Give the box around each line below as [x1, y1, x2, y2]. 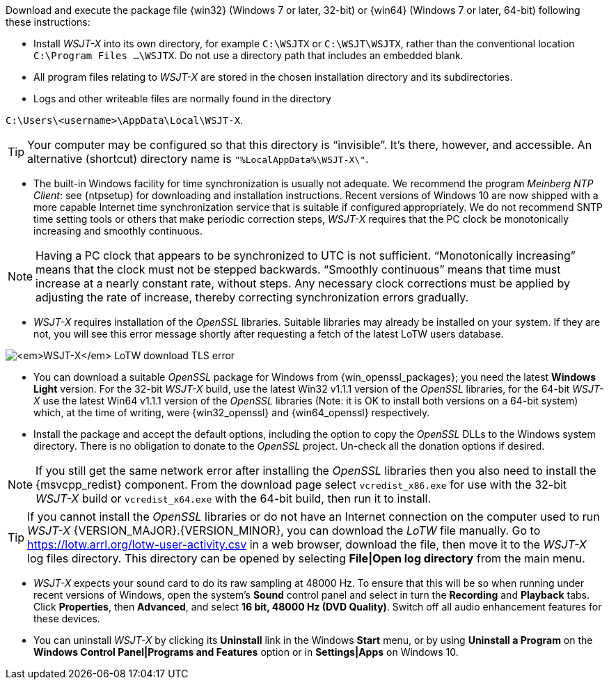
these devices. [33, 613, 100, 624]
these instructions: [6, 16, 90, 28]
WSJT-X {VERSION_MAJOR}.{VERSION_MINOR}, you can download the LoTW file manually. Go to [27, 523, 541, 537]
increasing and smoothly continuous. [33, 225, 203, 237]
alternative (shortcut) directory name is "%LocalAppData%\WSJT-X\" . [27, 152, 369, 166]
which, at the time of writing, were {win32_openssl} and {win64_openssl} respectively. [33, 407, 430, 418]
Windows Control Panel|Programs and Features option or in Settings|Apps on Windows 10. [33, 646, 459, 658]
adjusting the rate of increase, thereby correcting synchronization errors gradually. [35, 290, 469, 304]
